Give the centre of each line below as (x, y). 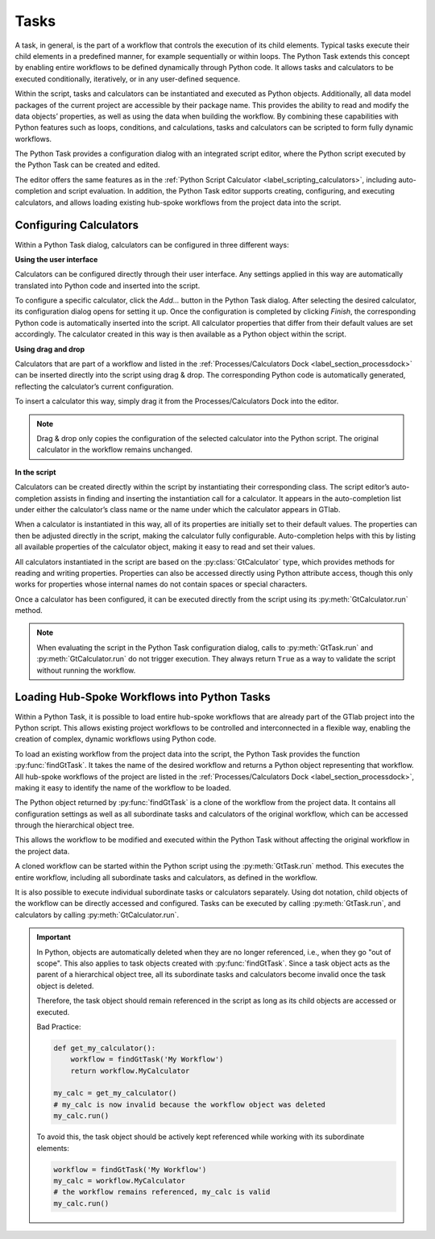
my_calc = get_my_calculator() (115, 1093)
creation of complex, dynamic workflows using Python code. (116, 739)
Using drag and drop (50, 349)
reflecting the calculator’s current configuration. (94, 386)
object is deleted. (65, 986)
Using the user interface (56, 259)
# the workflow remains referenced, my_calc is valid (162, 1192)
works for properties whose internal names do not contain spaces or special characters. (161, 584)
